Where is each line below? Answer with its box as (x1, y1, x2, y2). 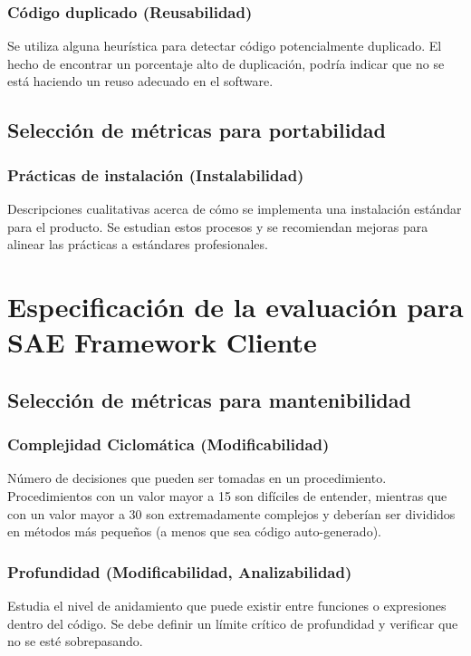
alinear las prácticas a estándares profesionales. (7, 235, 268, 254)
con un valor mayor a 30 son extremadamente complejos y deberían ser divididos (7, 504, 456, 523)
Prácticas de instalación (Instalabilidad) (7, 163, 304, 186)
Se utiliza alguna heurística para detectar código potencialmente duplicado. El (7, 36, 442, 55)
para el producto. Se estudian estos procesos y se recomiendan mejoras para (7, 217, 428, 236)
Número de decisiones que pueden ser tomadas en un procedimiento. (7, 468, 387, 487)
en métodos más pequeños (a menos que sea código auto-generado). (7, 522, 381, 541)
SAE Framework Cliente (7, 323, 317, 361)
